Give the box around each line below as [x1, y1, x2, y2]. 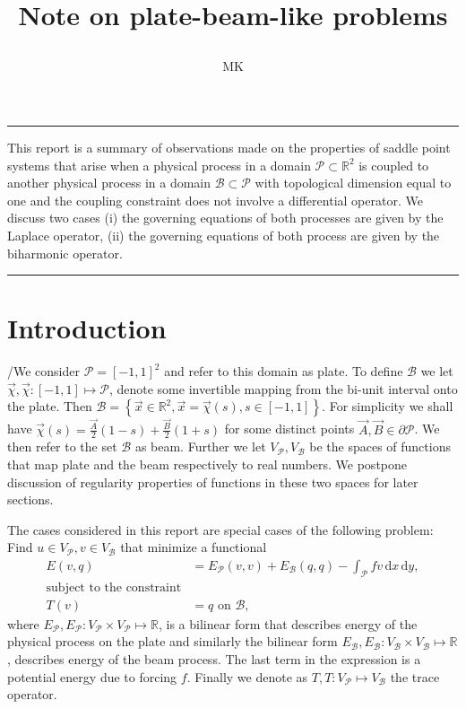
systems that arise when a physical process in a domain [7, 155, 311, 174]
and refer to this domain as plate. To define [164, 362, 403, 381]
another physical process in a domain [7, 173, 211, 192]
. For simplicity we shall [322, 397, 453, 416]
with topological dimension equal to [255, 173, 452, 192]
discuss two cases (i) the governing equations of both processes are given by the [7, 208, 444, 227]
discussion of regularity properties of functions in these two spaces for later [7, 472, 419, 491]
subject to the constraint [46, 581, 182, 594]
